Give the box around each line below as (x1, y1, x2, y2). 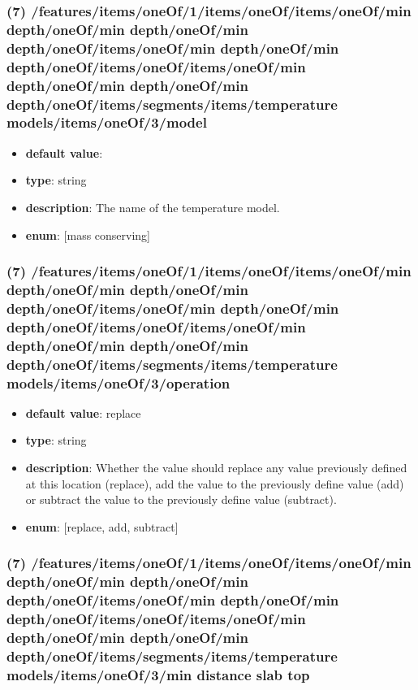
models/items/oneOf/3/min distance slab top (6, 664, 310, 684)
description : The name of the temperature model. (25, 198, 280, 215)
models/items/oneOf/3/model (6, 112, 207, 132)
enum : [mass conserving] (25, 226, 151, 243)
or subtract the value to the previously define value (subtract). (25, 491, 337, 508)
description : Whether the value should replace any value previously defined (25, 459, 407, 476)
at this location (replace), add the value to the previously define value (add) (25, 475, 404, 492)
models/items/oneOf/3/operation (6, 372, 231, 393)
